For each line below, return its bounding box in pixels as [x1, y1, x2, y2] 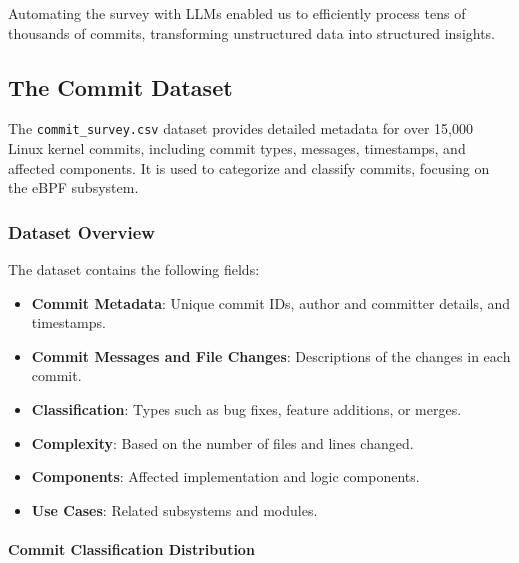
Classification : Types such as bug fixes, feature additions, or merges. [31, 399, 462, 420]
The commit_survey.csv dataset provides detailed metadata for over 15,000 [8, 118, 473, 139]
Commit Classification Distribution [8, 538, 255, 559]
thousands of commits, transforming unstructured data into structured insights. [8, 22, 496, 43]
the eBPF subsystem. [8, 177, 139, 198]
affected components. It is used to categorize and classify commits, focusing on [8, 157, 490, 178]
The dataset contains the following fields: [8, 259, 260, 280]
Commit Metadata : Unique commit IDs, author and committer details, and [31, 292, 511, 313]
